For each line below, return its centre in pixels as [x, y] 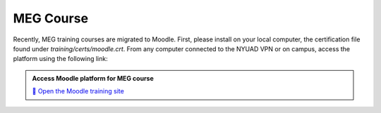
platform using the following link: [61, 59]
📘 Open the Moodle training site [78, 91]
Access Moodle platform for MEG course [93, 78]
